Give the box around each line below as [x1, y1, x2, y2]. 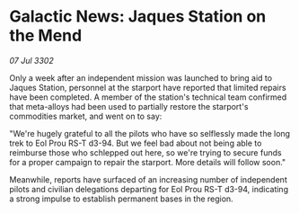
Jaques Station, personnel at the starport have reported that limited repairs [9, 82, 286, 93]
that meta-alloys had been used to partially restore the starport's [9, 101, 249, 111]
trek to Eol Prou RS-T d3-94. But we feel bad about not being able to [9, 138, 262, 148]
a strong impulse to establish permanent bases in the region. [9, 193, 233, 204]
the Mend [9, 25, 83, 46]
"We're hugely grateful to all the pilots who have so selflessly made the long [9, 128, 290, 138]
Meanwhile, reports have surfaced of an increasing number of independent [9, 173, 287, 185]
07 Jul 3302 [9, 55, 54, 66]
